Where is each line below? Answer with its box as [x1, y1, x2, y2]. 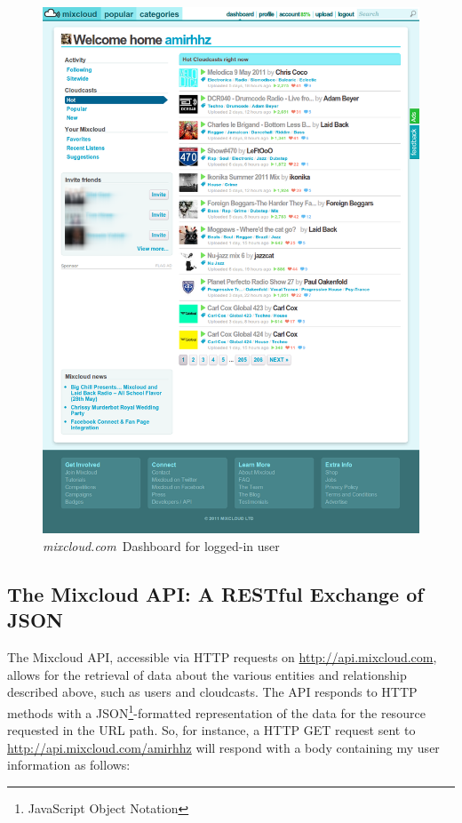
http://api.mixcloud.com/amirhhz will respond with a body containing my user [7, 738, 440, 756]
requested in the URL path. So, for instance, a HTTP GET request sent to [7, 721, 416, 739]
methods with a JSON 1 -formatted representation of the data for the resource [7, 700, 426, 722]
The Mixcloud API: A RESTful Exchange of [7, 579, 424, 607]
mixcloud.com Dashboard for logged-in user [43, 536, 280, 555]
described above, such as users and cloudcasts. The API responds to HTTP [7, 683, 418, 701]
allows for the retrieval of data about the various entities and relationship [7, 665, 407, 683]
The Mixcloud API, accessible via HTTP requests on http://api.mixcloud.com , [7, 648, 437, 667]
